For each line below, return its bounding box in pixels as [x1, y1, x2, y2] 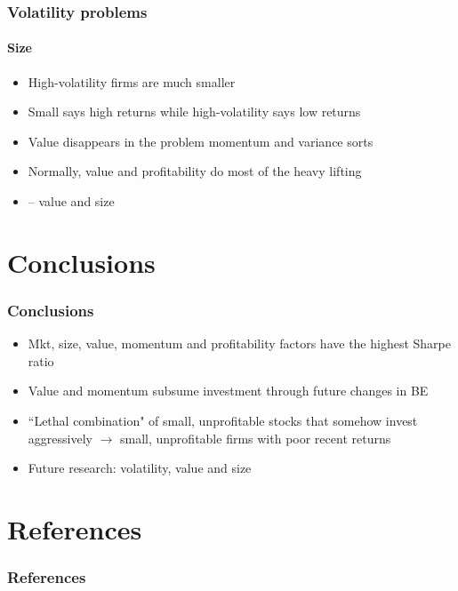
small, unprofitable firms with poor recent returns [119, 428, 391, 447]
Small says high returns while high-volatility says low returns [28, 102, 361, 121]
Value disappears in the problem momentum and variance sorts [28, 132, 374, 150]
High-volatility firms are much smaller [28, 72, 236, 91]
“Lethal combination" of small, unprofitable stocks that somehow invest [28, 411, 418, 429]
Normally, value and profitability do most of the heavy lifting [28, 162, 362, 180]
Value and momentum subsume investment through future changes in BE [28, 381, 429, 400]
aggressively [28, 428, 92, 447]
